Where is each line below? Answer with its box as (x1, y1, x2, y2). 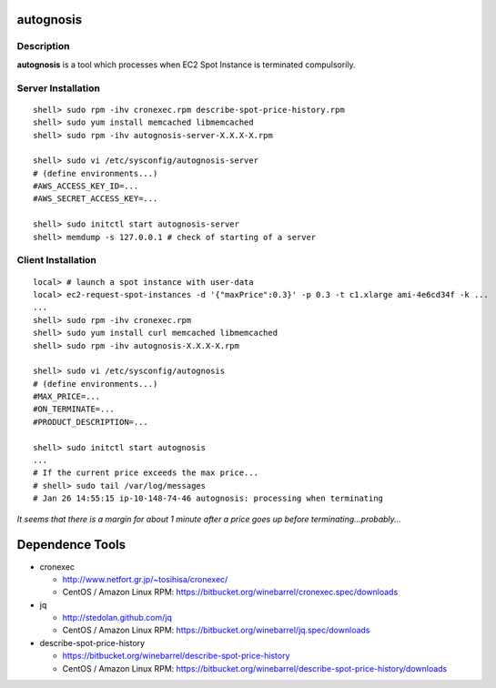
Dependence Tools (16, 537, 127, 552)
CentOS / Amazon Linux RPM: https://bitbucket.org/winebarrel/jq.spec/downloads (62, 624, 370, 636)
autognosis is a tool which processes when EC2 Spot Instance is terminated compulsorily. (16, 59, 356, 70)
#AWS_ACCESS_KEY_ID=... (33, 181, 139, 191)
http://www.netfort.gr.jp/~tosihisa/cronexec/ (62, 573, 228, 584)
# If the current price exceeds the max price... (33, 468, 259, 478)
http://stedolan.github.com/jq (62, 612, 173, 623)
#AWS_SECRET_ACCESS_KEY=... (33, 194, 158, 204)
